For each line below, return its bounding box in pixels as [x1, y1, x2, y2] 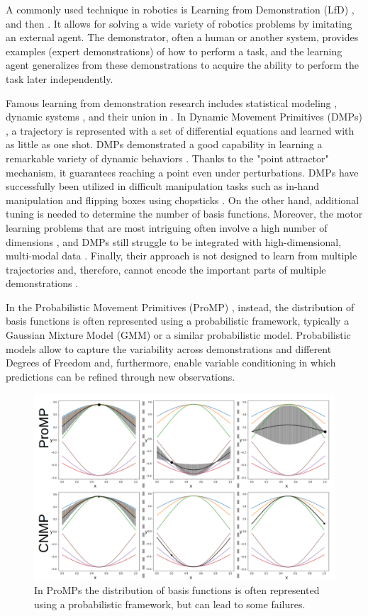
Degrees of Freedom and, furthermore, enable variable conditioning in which [6, 355, 336, 370]
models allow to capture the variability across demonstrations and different [6, 341, 332, 356]
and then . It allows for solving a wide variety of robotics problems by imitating [6, 16, 352, 30]
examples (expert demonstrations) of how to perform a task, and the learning [6, 43, 342, 58]
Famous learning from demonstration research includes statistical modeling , [6, 95, 338, 110]
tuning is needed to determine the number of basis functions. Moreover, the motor [6, 206, 363, 221]
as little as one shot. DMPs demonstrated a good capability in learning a [6, 137, 323, 152]
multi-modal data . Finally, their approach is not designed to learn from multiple [6, 248, 357, 263]
